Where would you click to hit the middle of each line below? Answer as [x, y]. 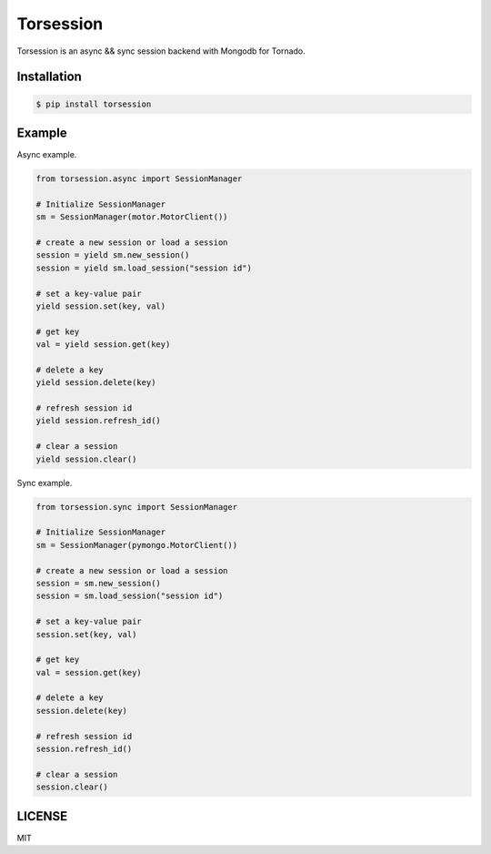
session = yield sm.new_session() [113, 255]
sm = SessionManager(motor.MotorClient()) [132, 217]
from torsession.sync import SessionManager [137, 507]
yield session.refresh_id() [98, 421]
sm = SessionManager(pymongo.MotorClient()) [137, 545]
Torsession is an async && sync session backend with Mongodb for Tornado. [161, 51]
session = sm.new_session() [98, 583]
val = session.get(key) [89, 672]
